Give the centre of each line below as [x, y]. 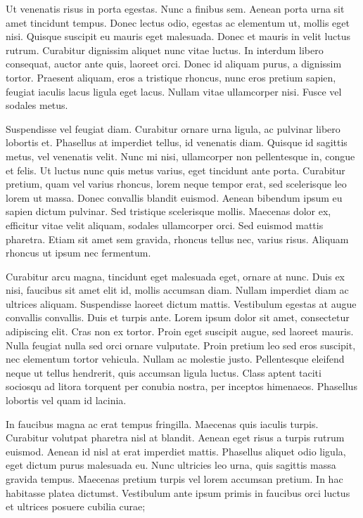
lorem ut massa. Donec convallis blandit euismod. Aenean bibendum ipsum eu [174, 197]
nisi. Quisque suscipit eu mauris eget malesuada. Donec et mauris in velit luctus [178, 36]
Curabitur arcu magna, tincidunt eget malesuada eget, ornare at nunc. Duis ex [176, 276]
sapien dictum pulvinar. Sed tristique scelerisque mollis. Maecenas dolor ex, [168, 211]
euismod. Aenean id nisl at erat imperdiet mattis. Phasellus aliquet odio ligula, [176, 451]
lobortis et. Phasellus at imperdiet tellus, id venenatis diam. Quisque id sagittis [177, 142]
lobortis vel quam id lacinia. [66, 400]
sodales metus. [37, 105]
